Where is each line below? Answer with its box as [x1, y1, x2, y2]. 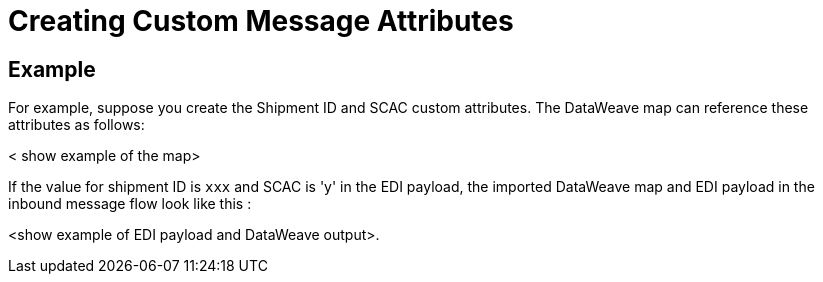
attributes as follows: [8, 116, 145, 134]
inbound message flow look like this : [8, 195, 252, 213]
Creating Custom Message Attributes [8, 4, 514, 38]
